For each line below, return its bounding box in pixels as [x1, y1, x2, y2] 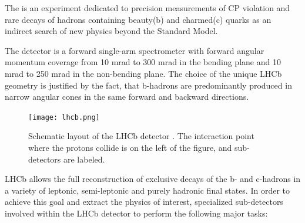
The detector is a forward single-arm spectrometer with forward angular [5, 44, 264, 56]
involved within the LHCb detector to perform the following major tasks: [5, 207, 268, 219]
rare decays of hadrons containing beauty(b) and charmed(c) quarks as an [5, 13, 272, 25]
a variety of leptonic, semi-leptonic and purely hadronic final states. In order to [5, 184, 290, 196]
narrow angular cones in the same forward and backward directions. [5, 90, 249, 103]
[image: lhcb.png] [28, 113, 100, 121]
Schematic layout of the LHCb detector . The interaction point [28, 130, 254, 142]
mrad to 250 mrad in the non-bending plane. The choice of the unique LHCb [5, 67, 282, 79]
